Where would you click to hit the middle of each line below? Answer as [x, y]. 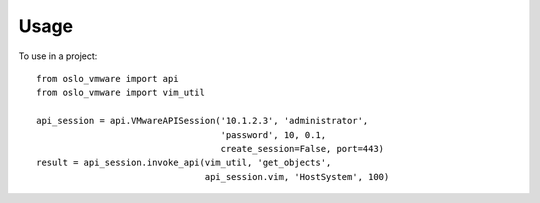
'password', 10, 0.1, [273, 134]
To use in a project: [58, 56]
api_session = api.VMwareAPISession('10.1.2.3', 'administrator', [202, 121]
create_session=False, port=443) [302, 148]
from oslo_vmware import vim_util [120, 93]
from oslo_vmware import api [107, 78]
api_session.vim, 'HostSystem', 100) [297, 176]
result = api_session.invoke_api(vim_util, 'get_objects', [184, 163]
